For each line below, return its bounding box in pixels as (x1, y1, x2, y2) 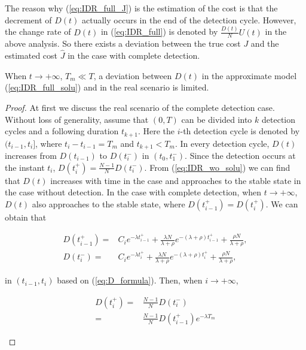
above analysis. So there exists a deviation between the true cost (5, 37, 241, 50)
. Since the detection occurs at (185, 149, 296, 162)
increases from (5, 149, 57, 162)
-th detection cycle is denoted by (180, 125, 300, 137)
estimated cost (5, 49, 58, 62)
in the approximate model (201, 69, 297, 82)
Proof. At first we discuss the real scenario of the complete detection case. (5, 101, 275, 113)
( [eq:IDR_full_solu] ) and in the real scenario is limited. (5, 81, 209, 93)
